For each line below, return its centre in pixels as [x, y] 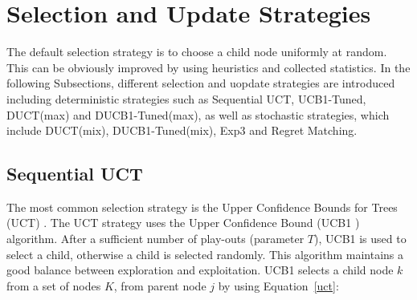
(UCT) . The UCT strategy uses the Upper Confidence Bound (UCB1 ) [183, 223]
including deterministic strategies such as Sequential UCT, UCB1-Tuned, [186, 98]
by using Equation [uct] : [278, 285]
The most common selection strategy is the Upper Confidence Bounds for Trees [202, 207]
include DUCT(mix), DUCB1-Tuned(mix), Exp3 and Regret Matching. [182, 130]
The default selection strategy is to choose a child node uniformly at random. [197, 52]
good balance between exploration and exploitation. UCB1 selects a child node [200, 270]
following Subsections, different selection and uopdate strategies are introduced [201, 83]
